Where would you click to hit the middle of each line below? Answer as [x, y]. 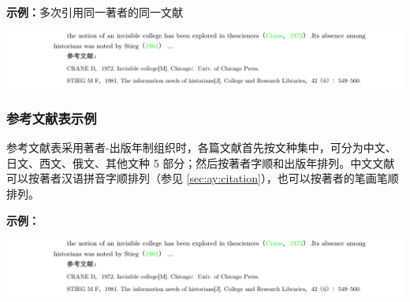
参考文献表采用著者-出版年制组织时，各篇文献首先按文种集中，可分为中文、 [201, 147]
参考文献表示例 [52, 118]
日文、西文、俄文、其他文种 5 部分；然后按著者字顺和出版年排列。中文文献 [201, 162]
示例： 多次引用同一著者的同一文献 [95, 12]
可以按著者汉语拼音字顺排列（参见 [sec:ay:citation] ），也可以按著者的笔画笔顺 [203, 178]
